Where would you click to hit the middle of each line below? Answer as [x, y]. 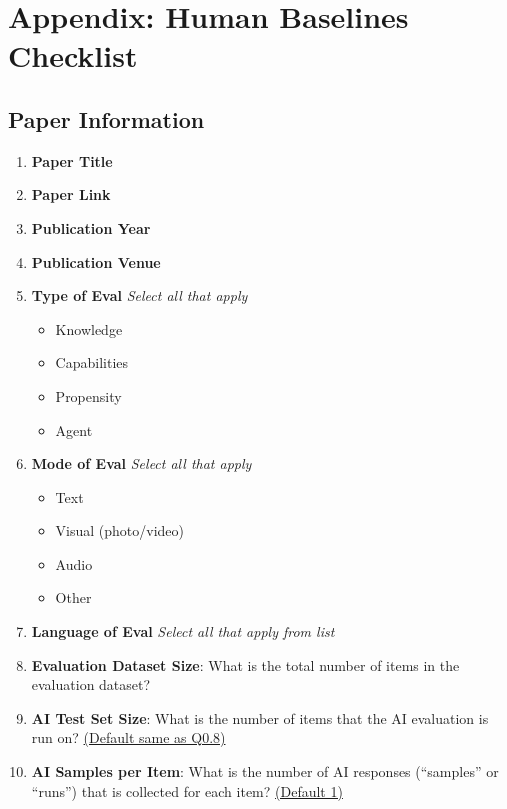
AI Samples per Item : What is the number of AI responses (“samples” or [265, 771]
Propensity [88, 395]
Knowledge [89, 328]
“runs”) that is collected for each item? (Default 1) [187, 790]
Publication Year [91, 227]
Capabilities [92, 362]
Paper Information [106, 118]
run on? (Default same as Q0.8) [128, 737]
